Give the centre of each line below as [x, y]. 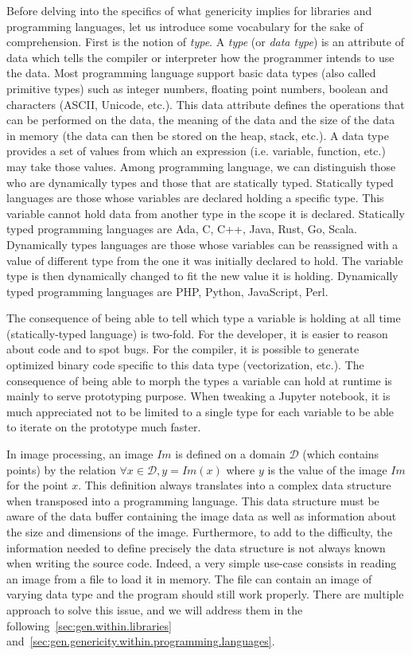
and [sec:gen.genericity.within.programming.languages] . [141, 641]
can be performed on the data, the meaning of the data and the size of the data [201, 120]
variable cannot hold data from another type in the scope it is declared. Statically [206, 213]
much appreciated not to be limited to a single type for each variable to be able [200, 411]
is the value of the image [327, 469]
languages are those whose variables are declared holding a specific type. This [195, 198]
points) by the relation [61, 469]
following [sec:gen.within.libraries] [89, 625]
